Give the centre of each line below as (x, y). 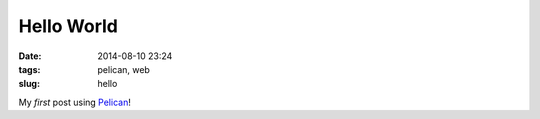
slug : (29, 84)
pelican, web (123, 69)
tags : (29, 69)
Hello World (68, 26)
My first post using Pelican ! (75, 102)
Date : (30, 56)
